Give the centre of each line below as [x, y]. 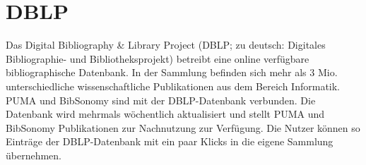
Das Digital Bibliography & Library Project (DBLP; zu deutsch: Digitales [166, 45]
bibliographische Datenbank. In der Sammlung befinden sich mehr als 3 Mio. [172, 72]
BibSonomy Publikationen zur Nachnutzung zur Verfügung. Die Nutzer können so [183, 127]
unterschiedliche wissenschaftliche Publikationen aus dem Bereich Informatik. [173, 86]
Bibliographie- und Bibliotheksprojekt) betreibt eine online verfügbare [158, 58]
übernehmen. [34, 155]
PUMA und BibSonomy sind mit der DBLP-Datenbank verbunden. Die [161, 100]
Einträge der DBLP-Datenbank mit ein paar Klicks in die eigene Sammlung [170, 141]
